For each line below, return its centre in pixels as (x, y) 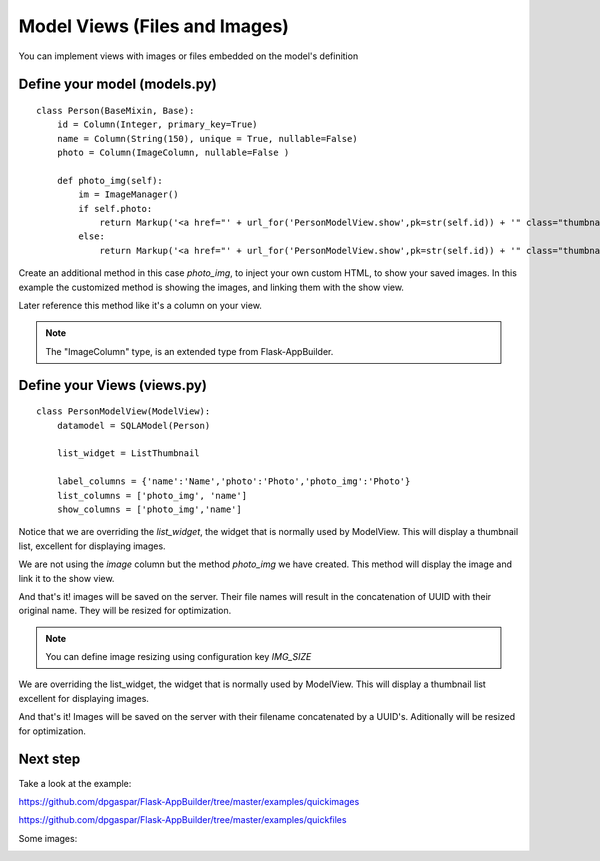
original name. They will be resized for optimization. (125, 611)
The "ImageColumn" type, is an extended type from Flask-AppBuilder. (189, 351)
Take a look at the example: (75, 783)
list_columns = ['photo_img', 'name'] (152, 495)
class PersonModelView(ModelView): (123, 411)
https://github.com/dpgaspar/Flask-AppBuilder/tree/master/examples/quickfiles (182, 820)
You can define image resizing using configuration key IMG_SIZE (178, 657)
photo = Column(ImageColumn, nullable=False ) (173, 153)
